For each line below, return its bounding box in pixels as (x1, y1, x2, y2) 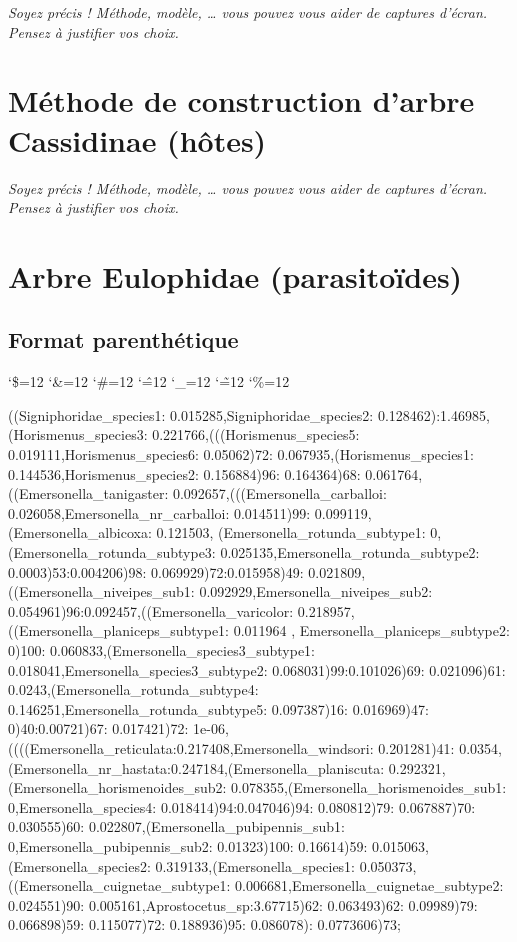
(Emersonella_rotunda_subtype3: (8, 542, 216, 563)
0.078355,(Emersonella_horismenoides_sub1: (231, 777, 507, 798)
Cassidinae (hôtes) (8, 119, 267, 160)
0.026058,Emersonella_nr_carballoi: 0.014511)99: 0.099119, (8, 502, 372, 523)
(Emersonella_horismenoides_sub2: (8, 777, 227, 798)
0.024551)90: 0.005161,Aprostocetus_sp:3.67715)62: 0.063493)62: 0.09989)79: (8, 894, 478, 915)
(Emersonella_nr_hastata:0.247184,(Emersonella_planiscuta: (8, 757, 385, 778)
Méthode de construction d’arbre (8, 80, 475, 121)
